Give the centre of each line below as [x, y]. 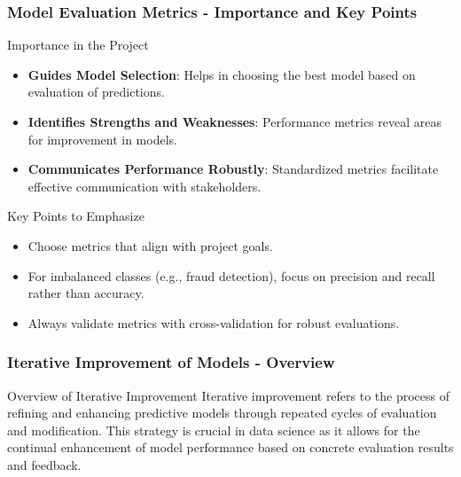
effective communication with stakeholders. [145, 186]
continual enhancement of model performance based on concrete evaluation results [230, 447]
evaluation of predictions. [96, 92]
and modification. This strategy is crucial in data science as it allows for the [214, 430]
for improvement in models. [102, 139]
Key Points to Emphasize [76, 216]
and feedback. [44, 464]
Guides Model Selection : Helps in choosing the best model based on [222, 74]
